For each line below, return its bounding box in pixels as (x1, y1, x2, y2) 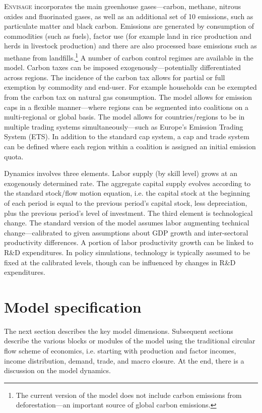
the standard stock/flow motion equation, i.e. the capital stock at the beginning (4, 188, 250, 198)
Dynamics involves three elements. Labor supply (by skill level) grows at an (4, 168, 237, 179)
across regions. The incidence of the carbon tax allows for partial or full (4, 72, 225, 82)
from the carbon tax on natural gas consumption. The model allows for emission (4, 92, 252, 102)
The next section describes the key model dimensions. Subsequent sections (4, 325, 233, 336)
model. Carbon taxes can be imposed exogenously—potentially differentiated (4, 62, 241, 73)
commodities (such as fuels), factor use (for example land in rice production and (4, 30, 251, 41)
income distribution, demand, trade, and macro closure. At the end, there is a (4, 355, 244, 366)
